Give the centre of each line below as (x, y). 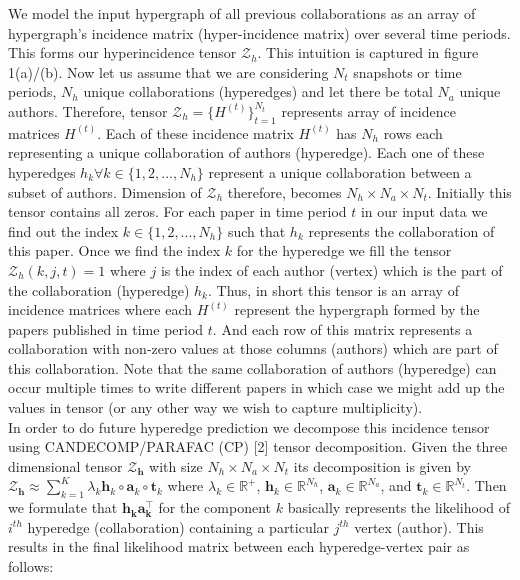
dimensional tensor (65, 465)
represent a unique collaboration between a (340, 171)
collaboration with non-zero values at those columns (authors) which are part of (253, 348)
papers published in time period (106, 328)
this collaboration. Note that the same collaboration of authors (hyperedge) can (252, 367)
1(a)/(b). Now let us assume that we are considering (168, 71)
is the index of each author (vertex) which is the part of (331, 269)
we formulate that (63, 507)
